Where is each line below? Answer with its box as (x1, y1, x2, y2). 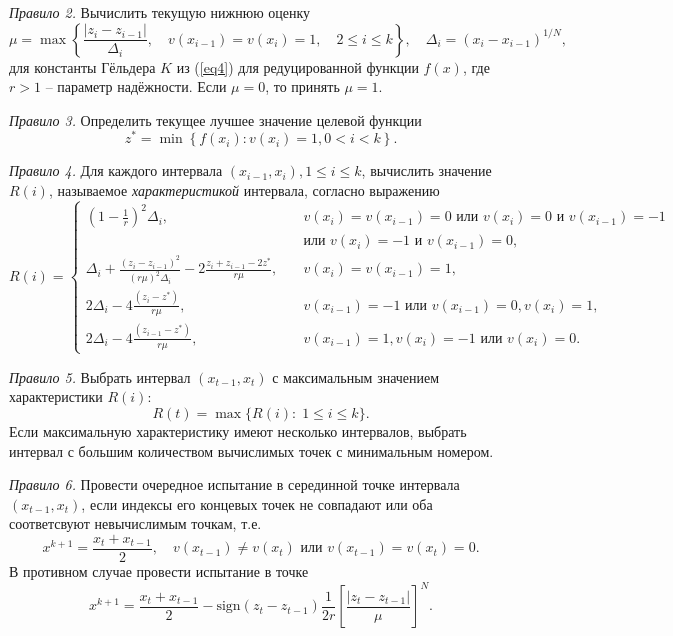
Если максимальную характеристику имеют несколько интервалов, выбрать (9, 421, 467, 442)
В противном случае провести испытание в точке (9, 561, 309, 582)
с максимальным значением (272, 366, 440, 387)
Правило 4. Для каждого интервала (9, 160, 223, 181)
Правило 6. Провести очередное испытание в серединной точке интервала (9, 474, 460, 495)
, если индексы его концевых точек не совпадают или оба (81, 493, 433, 514)
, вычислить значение (361, 160, 492, 181)
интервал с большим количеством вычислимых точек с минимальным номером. (9, 440, 494, 461)
